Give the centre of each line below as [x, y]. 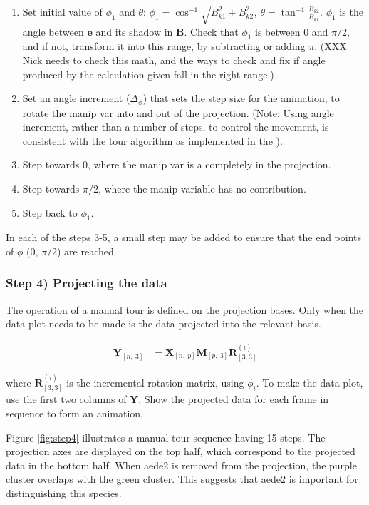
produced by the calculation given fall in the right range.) [148, 74]
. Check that [211, 31]
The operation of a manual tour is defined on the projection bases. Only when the [185, 309]
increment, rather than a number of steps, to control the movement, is [176, 127]
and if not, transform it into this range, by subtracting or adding [164, 46]
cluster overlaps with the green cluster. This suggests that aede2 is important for [182, 479]
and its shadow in [134, 31]
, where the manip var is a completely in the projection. [209, 164]
